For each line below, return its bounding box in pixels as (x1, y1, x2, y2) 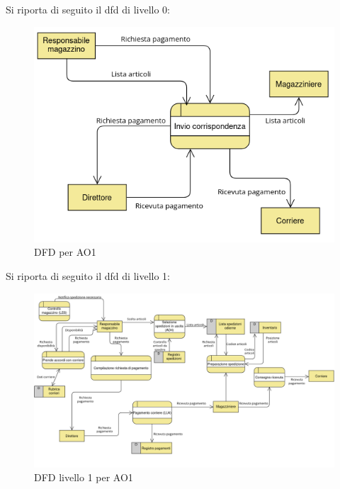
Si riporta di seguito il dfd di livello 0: (6, 2, 170, 16)
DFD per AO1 (34, 244, 96, 259)
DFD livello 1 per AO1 (34, 470, 133, 485)
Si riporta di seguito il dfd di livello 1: (6, 269, 170, 283)
